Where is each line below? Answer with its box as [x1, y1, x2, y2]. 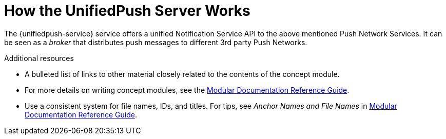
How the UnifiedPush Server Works [4, 2, 250, 19]
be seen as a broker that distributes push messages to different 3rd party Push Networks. [4, 37, 307, 47]
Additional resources [4, 53, 74, 63]
